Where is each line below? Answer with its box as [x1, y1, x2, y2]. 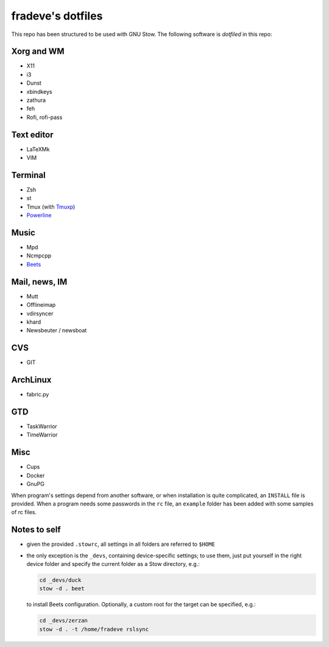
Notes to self [11, 524, 61, 535]
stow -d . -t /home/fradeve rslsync [39, 626, 149, 632]
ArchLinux [11, 375, 52, 385]
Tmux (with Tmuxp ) [26, 203, 76, 210]
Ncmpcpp [26, 252, 52, 259]
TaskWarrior [26, 423, 57, 430]
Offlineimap [26, 301, 56, 309]
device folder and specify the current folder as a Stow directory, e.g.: [26, 560, 200, 567]
